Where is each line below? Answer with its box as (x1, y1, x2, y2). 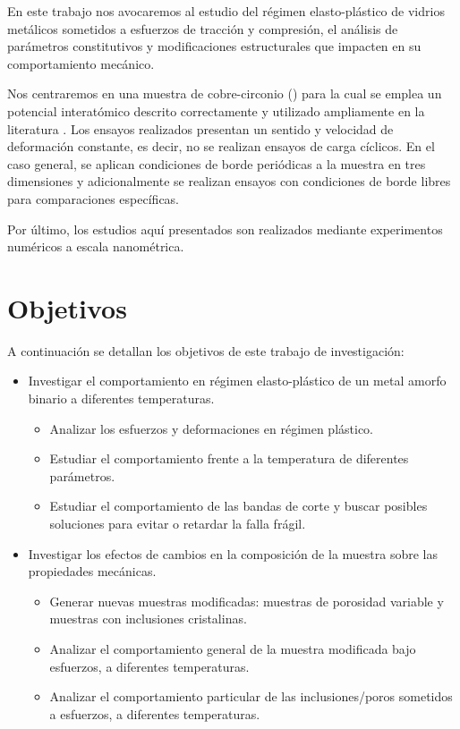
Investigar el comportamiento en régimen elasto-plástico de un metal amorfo (28, 371, 447, 390)
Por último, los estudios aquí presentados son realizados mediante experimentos (7, 219, 443, 238)
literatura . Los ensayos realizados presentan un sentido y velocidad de (7, 119, 394, 138)
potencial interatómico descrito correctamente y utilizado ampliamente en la (7, 101, 425, 120)
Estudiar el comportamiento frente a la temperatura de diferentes (49, 449, 409, 468)
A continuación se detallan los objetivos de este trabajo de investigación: (7, 341, 405, 360)
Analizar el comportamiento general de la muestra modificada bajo (49, 639, 416, 657)
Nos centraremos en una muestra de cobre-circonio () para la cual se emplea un (7, 84, 442, 103)
